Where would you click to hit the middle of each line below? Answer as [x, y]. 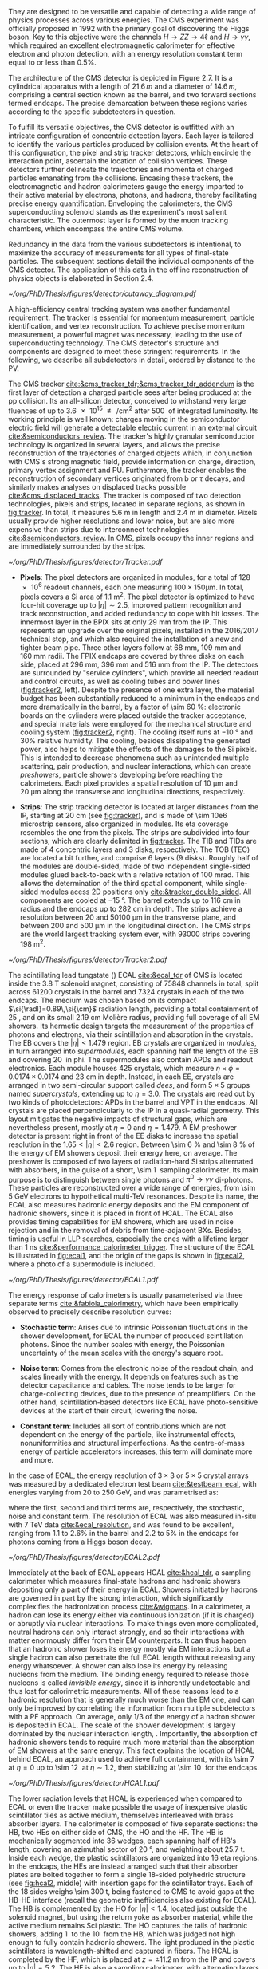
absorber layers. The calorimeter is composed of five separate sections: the [133, 1824]
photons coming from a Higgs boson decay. [81, 1542]
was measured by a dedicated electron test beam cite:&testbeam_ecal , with [132, 1484]
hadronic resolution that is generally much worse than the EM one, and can [132, 1700]
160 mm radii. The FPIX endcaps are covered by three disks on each [132, 656]
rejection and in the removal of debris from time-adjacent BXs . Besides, [126, 1231]
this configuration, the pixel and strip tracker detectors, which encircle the [130, 152]
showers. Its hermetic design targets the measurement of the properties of [131, 1026]
